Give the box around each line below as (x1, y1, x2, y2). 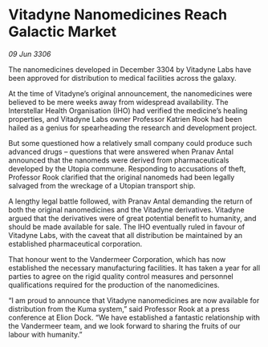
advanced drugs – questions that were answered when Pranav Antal (8, 147, 234, 156)
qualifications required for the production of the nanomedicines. (8, 280, 220, 289)
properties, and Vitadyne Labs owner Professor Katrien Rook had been (8, 114, 242, 123)
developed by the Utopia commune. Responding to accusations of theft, (8, 163, 246, 173)
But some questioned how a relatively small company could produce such (8, 138, 253, 147)
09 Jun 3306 (8, 49, 51, 59)
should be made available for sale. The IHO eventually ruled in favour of (8, 222, 246, 232)
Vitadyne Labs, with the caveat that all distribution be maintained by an (8, 230, 243, 240)
